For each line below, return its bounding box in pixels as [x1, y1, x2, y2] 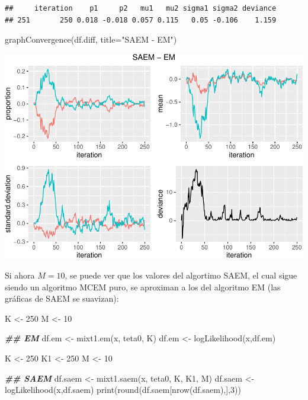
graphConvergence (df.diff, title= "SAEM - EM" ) [5, 33, 177, 46]
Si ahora [5, 269, 35, 281]
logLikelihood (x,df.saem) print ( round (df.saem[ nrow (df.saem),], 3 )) [5, 383, 241, 396]
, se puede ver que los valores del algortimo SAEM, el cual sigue [65, 269, 297, 281]
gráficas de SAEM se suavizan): [5, 292, 119, 305]
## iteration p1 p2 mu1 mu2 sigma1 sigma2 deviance [5, 4, 277, 12]
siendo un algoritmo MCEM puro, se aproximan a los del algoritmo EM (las [5, 280, 281, 293]
